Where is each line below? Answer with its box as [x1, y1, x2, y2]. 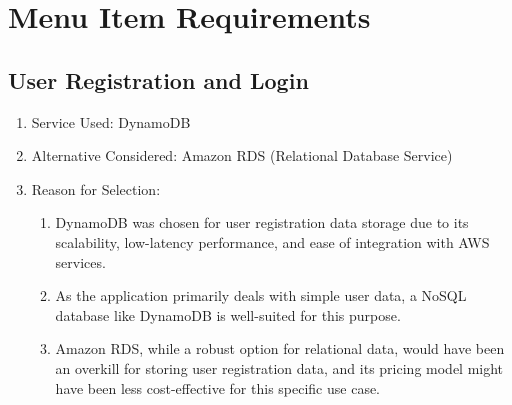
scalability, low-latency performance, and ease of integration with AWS [55, 231, 490, 252]
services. [55, 251, 106, 272]
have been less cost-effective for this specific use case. [55, 377, 381, 398]
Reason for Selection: [31, 178, 161, 199]
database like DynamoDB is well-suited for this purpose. [55, 304, 401, 325]
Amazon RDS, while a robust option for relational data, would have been [55, 338, 505, 359]
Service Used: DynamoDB [31, 111, 191, 132]
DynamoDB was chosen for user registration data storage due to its [55, 212, 469, 233]
